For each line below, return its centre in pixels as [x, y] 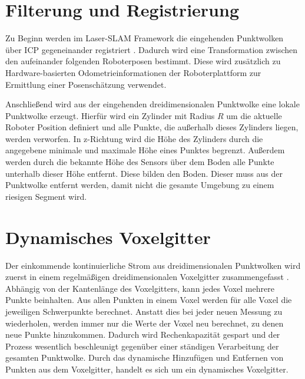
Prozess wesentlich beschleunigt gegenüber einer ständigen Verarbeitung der [142, 346]
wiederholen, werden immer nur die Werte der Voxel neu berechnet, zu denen [145, 323]
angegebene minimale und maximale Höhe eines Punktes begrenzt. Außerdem [145, 150]
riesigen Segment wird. [46, 196]
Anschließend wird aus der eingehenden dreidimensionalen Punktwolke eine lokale [152, 104]
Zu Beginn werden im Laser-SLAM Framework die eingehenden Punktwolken [145, 38]
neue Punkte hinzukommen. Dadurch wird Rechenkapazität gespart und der [143, 334]
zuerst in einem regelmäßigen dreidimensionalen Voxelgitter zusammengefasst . [147, 277]
